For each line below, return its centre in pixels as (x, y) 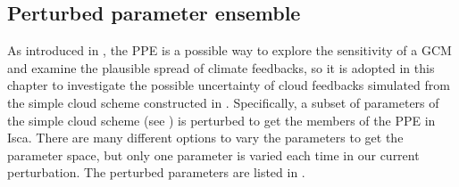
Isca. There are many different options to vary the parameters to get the (205, 138)
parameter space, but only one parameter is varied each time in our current (213, 154)
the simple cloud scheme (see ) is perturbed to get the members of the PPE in (221, 120)
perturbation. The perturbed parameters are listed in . (156, 172)
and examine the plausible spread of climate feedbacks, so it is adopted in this (221, 67)
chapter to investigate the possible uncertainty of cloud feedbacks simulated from (229, 85)
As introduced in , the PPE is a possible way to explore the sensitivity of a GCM (229, 50)
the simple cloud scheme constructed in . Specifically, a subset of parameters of (223, 102)
